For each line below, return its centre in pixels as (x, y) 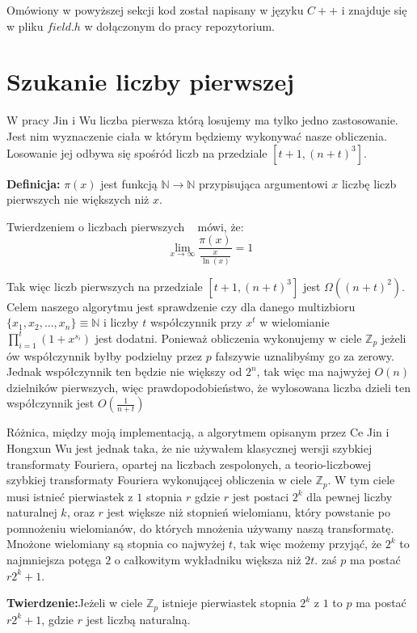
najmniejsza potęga (54, 560)
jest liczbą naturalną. (138, 619)
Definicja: (34, 183)
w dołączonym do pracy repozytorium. (179, 25)
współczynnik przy (196, 322)
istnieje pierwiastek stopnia (229, 603)
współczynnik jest (51, 403)
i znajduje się (374, 10)
